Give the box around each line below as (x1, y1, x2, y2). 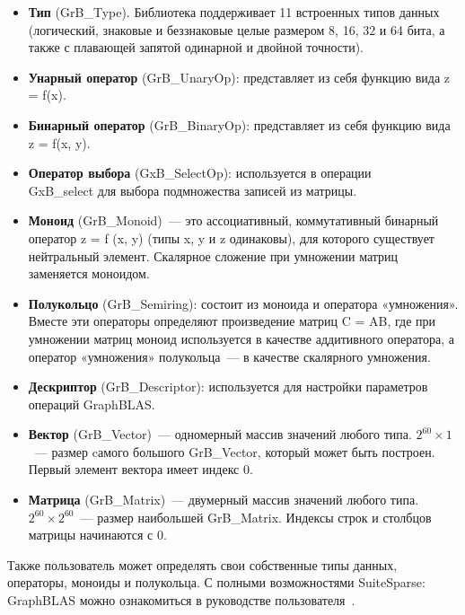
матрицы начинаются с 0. (28, 525, 167, 544)
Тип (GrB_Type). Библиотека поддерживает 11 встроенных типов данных (28, 3, 440, 21)
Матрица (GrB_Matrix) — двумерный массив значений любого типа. (28, 490, 419, 509)
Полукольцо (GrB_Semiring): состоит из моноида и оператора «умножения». (28, 294, 459, 312)
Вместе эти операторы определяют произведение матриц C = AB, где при (28, 312, 436, 330)
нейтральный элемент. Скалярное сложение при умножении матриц (28, 246, 399, 265)
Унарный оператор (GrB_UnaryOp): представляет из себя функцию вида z (28, 67, 451, 86)
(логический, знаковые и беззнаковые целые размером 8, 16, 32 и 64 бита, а (28, 20, 445, 39)
